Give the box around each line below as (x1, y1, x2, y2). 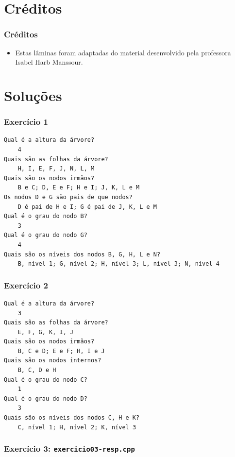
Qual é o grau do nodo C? (4, 376, 87, 383)
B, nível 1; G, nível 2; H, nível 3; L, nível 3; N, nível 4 (17, 260, 219, 268)
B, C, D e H (17, 367, 56, 374)
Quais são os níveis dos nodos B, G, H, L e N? (4, 251, 161, 258)
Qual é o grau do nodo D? (4, 395, 87, 402)
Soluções (4, 85, 62, 105)
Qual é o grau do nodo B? (4, 213, 87, 220)
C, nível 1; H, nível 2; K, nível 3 (17, 423, 136, 431)
